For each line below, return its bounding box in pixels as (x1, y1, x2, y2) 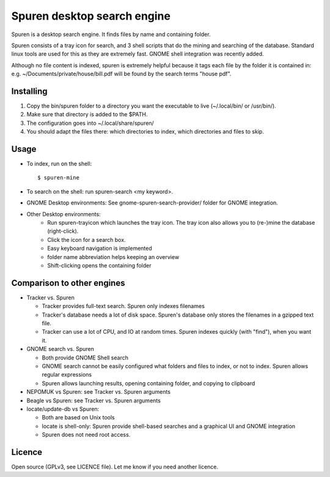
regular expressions (42, 371, 92, 378)
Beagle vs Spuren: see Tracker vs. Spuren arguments (26, 397, 161, 404)
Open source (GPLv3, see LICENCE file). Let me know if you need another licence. (11, 463, 219, 471)
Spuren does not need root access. (42, 431, 131, 438)
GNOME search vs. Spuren (26, 345, 95, 353)
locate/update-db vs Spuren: (26, 405, 100, 413)
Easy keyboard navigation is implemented (47, 245, 152, 252)
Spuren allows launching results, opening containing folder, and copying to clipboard (42, 380, 255, 387)
